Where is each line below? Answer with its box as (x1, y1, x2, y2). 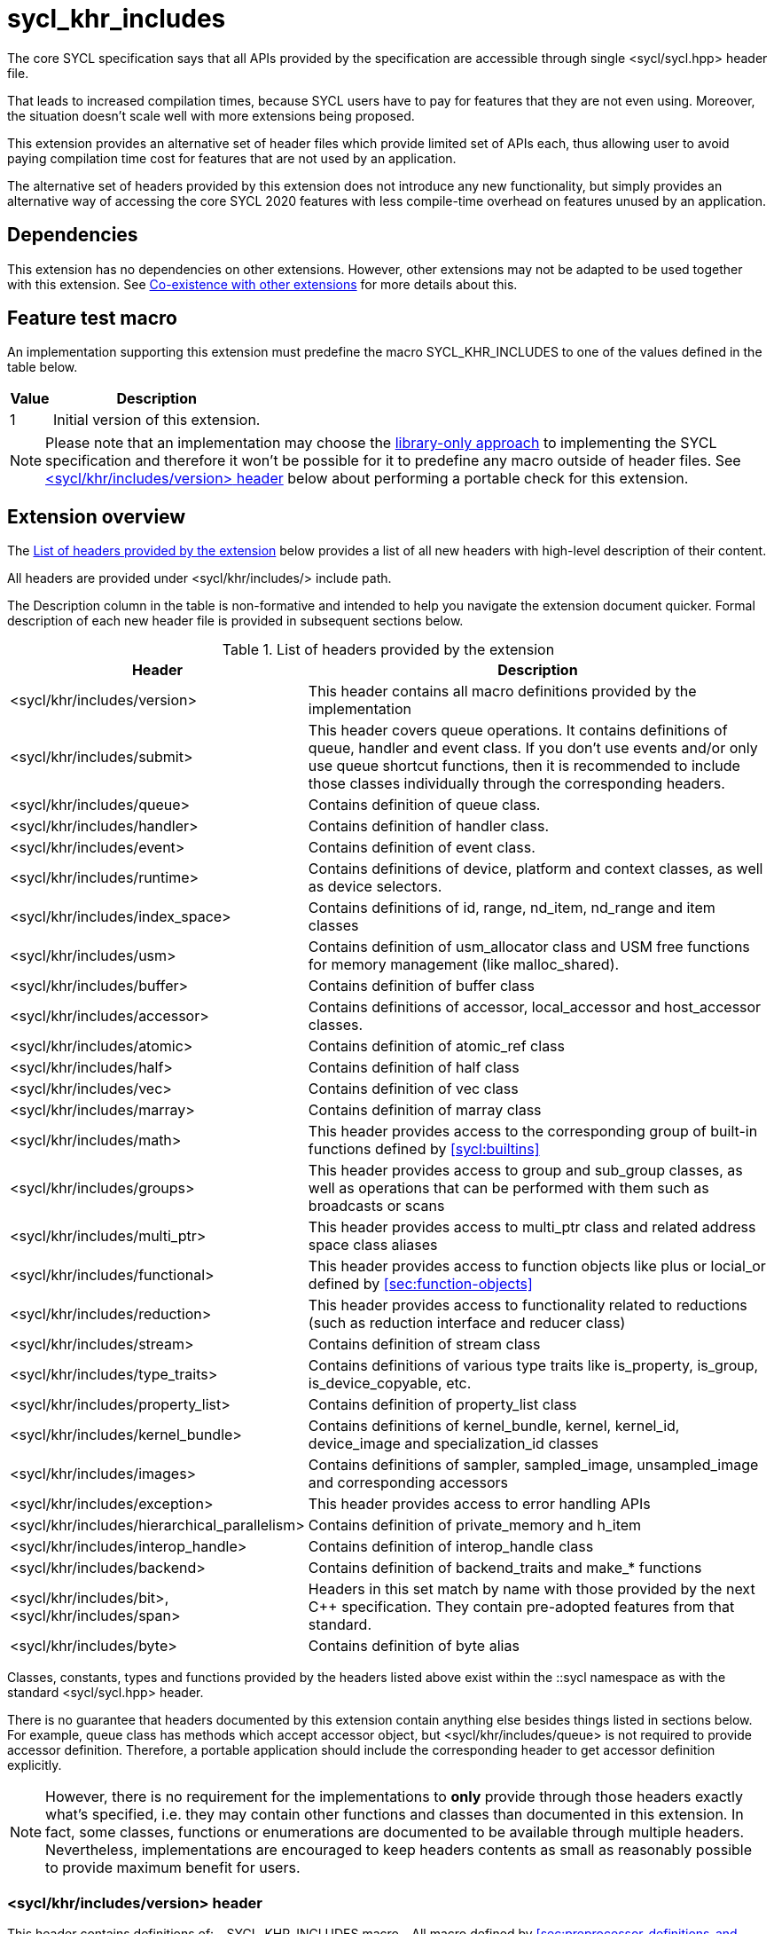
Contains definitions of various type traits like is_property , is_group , (308, 1356, 759, 1375)
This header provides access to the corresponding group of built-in (308, 1122, 758, 1141)
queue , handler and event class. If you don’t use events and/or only (308, 739, 758, 758)
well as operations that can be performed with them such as (308, 1179, 709, 1198)
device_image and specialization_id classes (308, 1435, 599, 1453)
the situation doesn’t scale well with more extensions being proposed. (7, 107, 415, 123)
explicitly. (7, 1757, 62, 1773)
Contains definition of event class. (308, 838, 536, 857)
